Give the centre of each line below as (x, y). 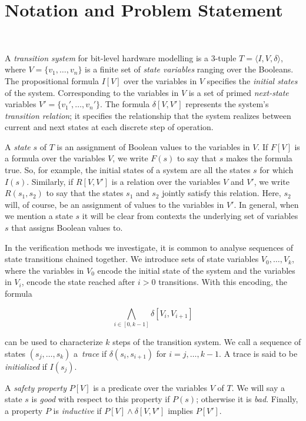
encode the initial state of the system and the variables (196, 270)
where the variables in (44, 270)
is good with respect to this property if (101, 399)
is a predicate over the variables (150, 387)
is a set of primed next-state (239, 92)
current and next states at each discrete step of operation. (109, 127)
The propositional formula (52, 80)
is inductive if (77, 410)
